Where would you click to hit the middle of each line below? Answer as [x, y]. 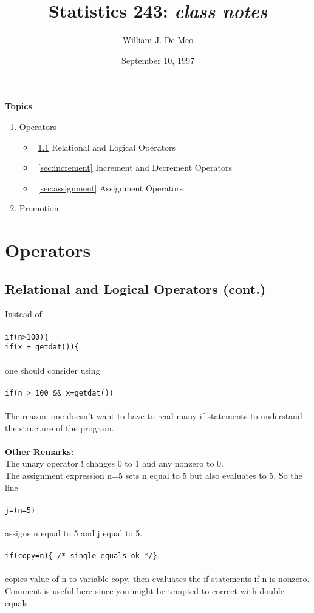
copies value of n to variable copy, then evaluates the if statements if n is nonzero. [157, 579]
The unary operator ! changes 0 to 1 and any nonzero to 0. [114, 463]
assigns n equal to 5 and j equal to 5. [74, 533]
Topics [19, 106]
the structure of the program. [60, 427]
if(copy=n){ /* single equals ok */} [81, 556]
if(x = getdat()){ [42, 347]
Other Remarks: [39, 451]
